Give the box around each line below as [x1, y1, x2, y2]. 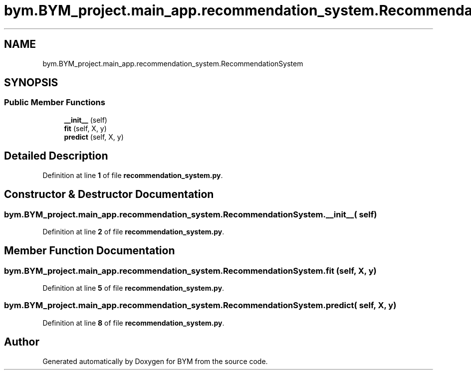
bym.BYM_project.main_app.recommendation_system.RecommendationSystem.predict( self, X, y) [4, 300, 397, 311]
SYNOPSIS [4, 76, 58, 89]
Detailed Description [4, 150, 108, 163]
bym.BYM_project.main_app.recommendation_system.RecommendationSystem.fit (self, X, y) [4, 265, 377, 276]
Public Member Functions [4, 97, 105, 108]
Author [4, 336, 39, 349]
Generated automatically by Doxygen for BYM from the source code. [42, 357, 268, 366]
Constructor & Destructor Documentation [4, 188, 214, 201]
